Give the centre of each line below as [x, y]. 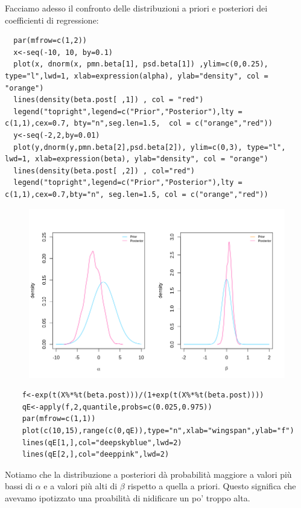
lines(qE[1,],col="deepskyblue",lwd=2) [102, 442]
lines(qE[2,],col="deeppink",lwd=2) [96, 455]
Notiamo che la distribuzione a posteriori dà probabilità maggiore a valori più [148, 474]
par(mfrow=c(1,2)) [50, 41]
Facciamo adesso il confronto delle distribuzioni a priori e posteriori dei [136, 8]
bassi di [19, 486]
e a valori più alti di [81, 486]
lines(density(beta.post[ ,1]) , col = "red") [109, 100]
